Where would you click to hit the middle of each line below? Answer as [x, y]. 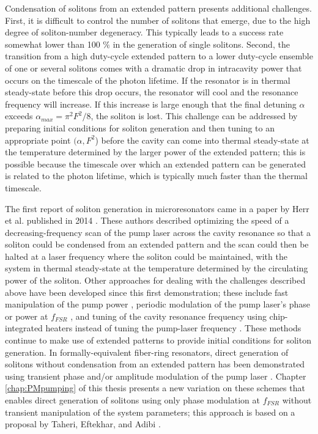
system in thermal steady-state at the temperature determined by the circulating [157, 268]
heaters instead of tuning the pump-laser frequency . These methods [173, 328]
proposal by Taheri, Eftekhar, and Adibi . [83, 424]
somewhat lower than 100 [53, 44]
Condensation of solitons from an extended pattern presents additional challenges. [158, 8]
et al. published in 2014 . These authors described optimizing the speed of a [147, 220]
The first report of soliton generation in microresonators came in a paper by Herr [157, 208]
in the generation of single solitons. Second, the [201, 44]
